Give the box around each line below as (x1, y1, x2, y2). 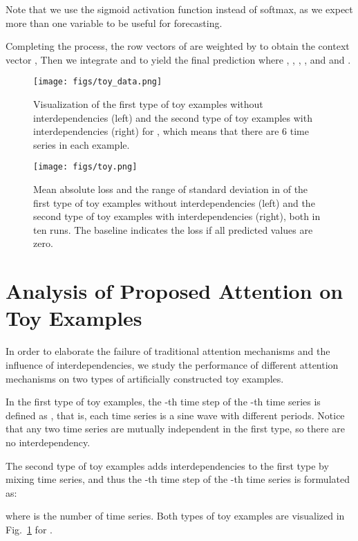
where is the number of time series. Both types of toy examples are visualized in (6, 508, 345, 523)
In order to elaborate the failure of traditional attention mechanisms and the (6, 344, 330, 358)
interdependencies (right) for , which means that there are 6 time (33, 124, 309, 138)
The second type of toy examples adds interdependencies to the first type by (6, 458, 329, 473)
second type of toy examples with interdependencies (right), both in (33, 209, 321, 223)
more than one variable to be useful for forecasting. (6, 15, 223, 30)
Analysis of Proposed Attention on (6, 277, 343, 305)
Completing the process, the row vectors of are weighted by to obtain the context (6, 39, 350, 53)
